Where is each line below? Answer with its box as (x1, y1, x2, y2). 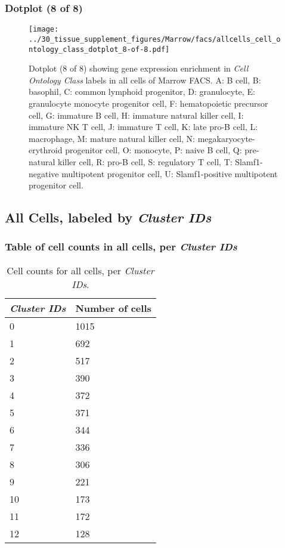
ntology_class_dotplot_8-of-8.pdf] (29, 45, 170, 54)
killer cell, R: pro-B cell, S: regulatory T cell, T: (58, 155, 233, 168)
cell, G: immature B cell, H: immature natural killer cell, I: (29, 109, 244, 121)
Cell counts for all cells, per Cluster (7, 263, 154, 277)
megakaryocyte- (197, 132, 255, 144)
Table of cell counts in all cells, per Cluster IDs (5, 239, 237, 254)
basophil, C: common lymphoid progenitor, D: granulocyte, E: (29, 85, 255, 98)
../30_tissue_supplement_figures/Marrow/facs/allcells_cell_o (29, 35, 281, 44)
